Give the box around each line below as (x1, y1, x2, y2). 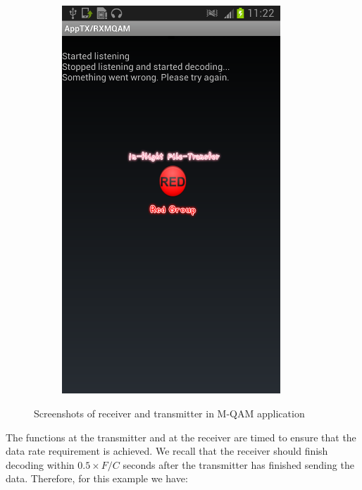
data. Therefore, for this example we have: (6, 471, 188, 486)
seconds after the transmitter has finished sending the (123, 457, 354, 472)
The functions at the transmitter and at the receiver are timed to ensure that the (6, 429, 356, 444)
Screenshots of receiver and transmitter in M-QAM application (34, 405, 305, 420)
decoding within (6, 457, 75, 472)
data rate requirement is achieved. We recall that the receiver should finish (6, 443, 328, 458)
